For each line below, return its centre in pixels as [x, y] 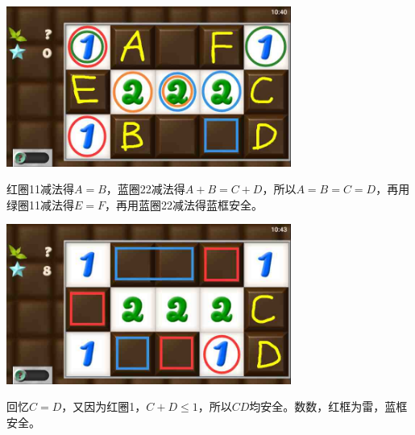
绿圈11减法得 [40, 204]
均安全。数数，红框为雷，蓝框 [328, 406]
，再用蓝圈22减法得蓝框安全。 [184, 204]
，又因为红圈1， [104, 406]
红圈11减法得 [40, 189]
